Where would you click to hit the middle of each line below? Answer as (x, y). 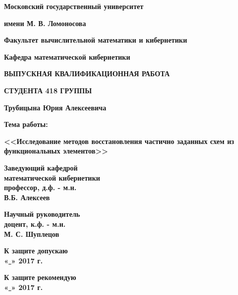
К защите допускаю (36, 251)
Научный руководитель (42, 214)
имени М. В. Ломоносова (45, 23)
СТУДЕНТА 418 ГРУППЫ (48, 90)
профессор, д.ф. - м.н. (40, 187)
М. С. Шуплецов (32, 234)
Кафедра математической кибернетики (67, 56)
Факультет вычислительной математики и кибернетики (96, 40)
